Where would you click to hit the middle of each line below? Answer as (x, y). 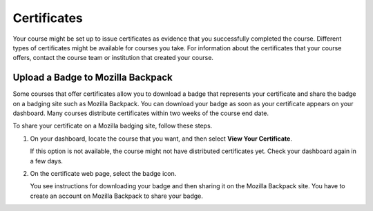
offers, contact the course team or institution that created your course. (113, 58)
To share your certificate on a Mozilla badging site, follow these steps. (113, 126)
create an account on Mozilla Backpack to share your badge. (117, 196)
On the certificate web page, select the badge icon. (103, 173)
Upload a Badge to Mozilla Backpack (93, 78)
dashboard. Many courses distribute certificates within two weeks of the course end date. (141, 113)
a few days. (47, 161)
